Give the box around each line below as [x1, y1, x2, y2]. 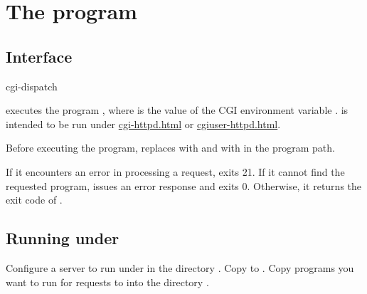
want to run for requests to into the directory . [6, 274, 209, 289]
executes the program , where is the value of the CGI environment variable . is [6, 103, 349, 117]
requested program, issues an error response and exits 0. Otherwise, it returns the [6, 178, 362, 193]
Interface [6, 45, 73, 67]
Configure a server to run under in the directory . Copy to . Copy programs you [6, 260, 354, 275]
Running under [6, 227, 119, 249]
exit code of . [6, 192, 63, 207]
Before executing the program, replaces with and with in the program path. [6, 140, 335, 155]
